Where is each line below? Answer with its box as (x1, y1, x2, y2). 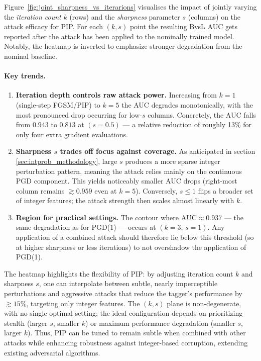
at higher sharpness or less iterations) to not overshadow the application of (16, 241, 246, 252)
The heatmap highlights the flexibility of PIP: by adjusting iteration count (4, 268, 233, 279)
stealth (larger (4, 317, 48, 328)
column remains (16, 185, 65, 196)
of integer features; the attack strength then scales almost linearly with (16, 195, 234, 206)
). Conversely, (136, 185, 178, 196)
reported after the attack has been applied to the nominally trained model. (4, 31, 234, 41)
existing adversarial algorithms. (4, 347, 100, 357)
